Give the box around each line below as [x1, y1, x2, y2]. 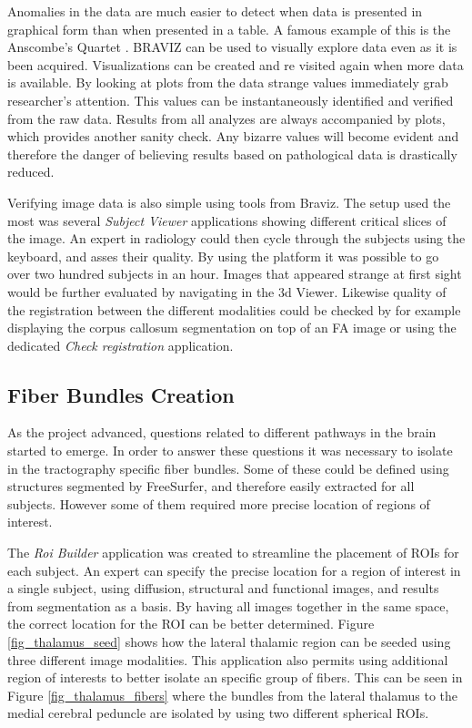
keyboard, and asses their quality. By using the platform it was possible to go [7, 246, 439, 265]
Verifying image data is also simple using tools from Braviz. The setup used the [7, 192, 451, 211]
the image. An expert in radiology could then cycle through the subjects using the [7, 229, 466, 248]
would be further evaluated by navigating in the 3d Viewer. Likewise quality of [7, 282, 447, 301]
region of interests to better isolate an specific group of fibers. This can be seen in [7, 668, 463, 687]
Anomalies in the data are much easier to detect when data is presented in [7, 2, 423, 20]
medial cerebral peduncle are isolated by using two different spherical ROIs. [7, 703, 429, 723]
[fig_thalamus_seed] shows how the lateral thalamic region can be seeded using [7, 632, 451, 651]
